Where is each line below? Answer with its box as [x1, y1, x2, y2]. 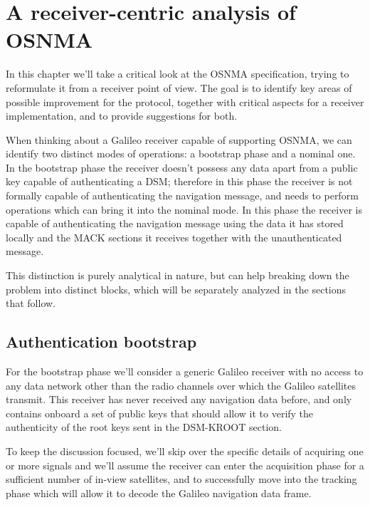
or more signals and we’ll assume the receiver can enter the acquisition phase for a [6, 457, 364, 472]
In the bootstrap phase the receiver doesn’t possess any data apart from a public [6, 160, 358, 175]
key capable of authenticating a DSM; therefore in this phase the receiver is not [6, 174, 353, 189]
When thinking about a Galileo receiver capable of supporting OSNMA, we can [6, 132, 352, 147]
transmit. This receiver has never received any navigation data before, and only [6, 392, 352, 407]
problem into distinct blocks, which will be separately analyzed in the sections [6, 281, 347, 296]
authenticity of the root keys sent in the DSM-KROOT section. [6, 420, 282, 434]
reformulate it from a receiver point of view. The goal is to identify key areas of [6, 80, 352, 95]
